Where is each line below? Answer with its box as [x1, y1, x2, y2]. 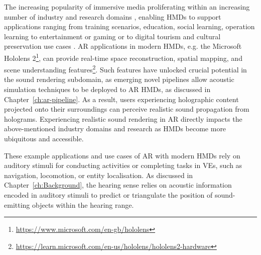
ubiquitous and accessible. [4, 133, 84, 144]
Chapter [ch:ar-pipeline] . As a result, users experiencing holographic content [4, 94, 239, 104]
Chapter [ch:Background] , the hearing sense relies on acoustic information [4, 180, 232, 190]
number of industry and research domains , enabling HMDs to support [4, 11, 221, 22]
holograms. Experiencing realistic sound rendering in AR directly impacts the [4, 113, 242, 124]
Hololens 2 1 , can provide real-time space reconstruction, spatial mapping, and [4, 51, 242, 63]
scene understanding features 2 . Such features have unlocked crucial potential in [4, 63, 247, 74]
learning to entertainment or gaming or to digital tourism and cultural [4, 31, 221, 41]
